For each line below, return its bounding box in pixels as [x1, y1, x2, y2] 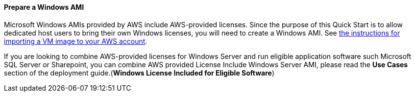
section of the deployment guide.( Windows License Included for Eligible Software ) [4, 68, 275, 77]
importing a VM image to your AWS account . [4, 37, 147, 45]
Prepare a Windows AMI [4, 3, 84, 11]
